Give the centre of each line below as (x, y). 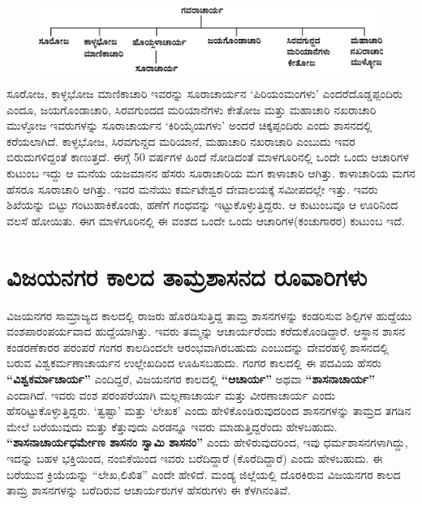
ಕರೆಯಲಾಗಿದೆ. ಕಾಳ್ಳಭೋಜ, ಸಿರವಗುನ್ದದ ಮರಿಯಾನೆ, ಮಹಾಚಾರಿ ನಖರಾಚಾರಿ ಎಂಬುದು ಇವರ (181, 141)
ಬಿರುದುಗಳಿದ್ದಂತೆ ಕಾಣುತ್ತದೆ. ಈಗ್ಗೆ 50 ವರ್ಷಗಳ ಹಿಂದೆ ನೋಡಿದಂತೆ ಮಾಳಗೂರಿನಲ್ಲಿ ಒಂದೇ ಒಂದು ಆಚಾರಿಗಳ (208, 157)
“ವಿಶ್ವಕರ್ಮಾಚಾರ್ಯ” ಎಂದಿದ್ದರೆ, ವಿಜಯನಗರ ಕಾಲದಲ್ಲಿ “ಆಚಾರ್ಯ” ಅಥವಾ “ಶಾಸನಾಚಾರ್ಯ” (191, 378)
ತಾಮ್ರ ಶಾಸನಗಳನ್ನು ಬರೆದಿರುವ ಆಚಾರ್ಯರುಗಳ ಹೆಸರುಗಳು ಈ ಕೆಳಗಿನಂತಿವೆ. (149, 490)
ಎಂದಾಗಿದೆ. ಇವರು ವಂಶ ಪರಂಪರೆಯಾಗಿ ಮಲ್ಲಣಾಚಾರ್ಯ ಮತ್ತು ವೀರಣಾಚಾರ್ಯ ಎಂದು (171, 394)
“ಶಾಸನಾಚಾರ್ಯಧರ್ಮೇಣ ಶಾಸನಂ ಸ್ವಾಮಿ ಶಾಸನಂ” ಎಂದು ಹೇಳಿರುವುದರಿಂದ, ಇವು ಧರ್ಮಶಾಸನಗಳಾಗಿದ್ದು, (207, 442)
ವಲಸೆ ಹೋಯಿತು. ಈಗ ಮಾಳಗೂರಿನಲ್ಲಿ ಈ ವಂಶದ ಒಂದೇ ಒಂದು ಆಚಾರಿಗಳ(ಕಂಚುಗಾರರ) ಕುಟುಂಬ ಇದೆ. (206, 220)
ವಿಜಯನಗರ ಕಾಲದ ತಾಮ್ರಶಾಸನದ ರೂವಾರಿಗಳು (187, 276)
